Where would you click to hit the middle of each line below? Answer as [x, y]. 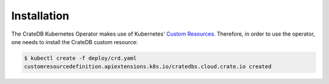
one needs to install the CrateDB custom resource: [75, 42]
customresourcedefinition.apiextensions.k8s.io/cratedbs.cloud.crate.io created [148, 67]
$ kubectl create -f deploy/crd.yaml [80, 58]
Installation [40, 16]
